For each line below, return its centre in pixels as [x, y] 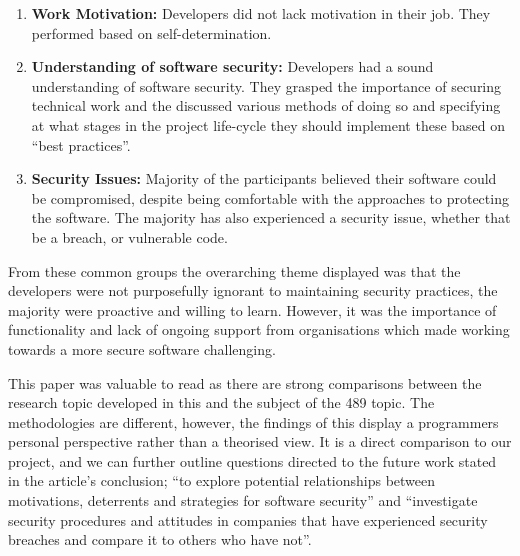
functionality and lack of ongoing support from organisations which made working [259, 329]
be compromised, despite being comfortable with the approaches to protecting [270, 197]
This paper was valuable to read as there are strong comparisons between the [245, 382]
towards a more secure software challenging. [142, 348]
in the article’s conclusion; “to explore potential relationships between [222, 480]
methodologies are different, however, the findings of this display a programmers [253, 421]
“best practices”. [81, 144]
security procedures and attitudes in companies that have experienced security [248, 519]
